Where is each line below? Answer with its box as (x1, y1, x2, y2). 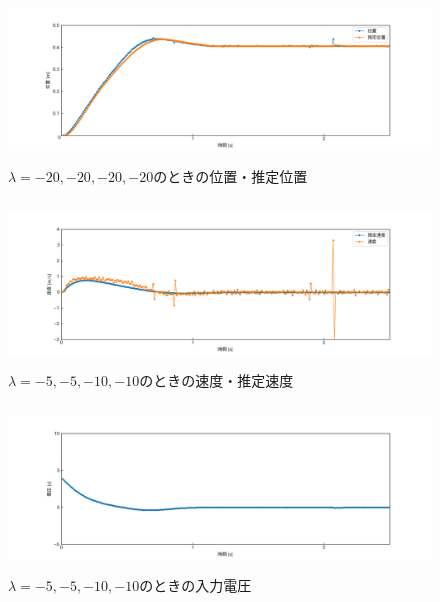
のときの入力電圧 (139, 574, 252, 595)
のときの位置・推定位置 (153, 165, 308, 186)
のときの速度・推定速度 (139, 370, 294, 391)
